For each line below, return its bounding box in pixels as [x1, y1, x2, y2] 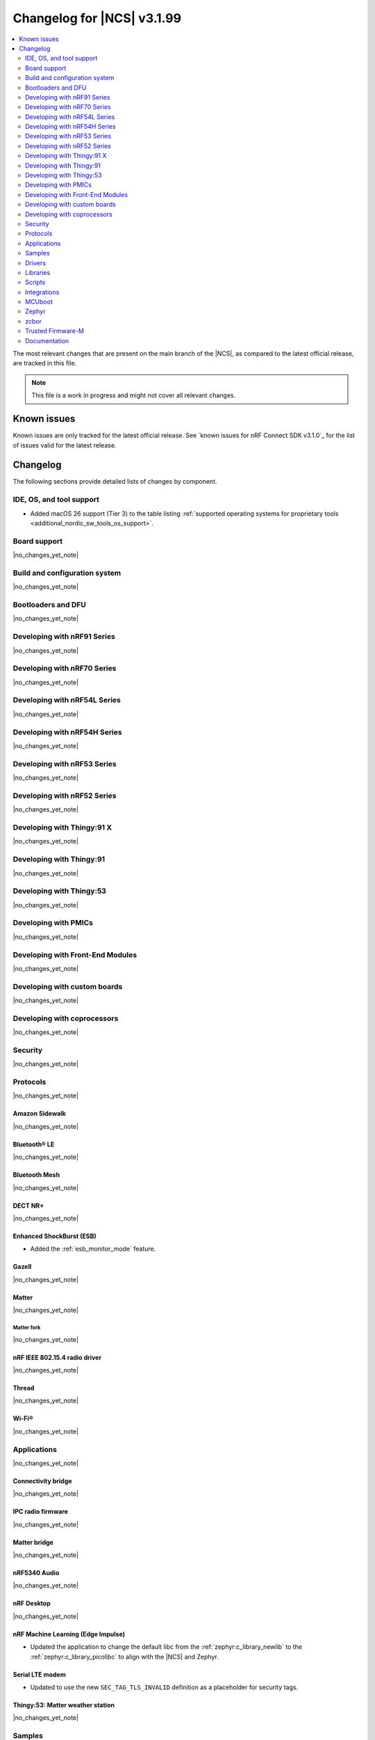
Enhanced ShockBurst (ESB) [12, 1232, 97, 1240]
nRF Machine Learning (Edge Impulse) [12, 1629, 125, 1638]
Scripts [25, 278, 46, 287]
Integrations [25, 287, 60, 296]
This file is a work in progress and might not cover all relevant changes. [31, 391, 236, 400]
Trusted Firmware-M [25, 327, 85, 335]
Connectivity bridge [12, 1476, 72, 1485]
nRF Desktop [12, 1599, 51, 1608]
